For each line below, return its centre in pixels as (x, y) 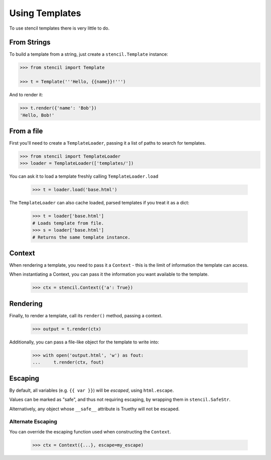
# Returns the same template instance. (81, 237)
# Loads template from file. (68, 223)
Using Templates (45, 13)
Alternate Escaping (33, 422)
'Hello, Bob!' (37, 115)
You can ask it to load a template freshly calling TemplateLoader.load (84, 176)
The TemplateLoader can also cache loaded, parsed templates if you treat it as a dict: (99, 203)
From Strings (30, 42)
